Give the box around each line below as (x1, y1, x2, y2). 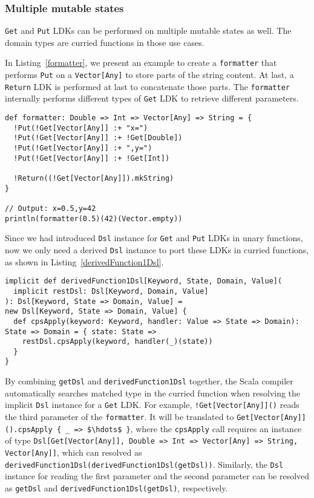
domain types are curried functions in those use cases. (5, 36, 204, 48)
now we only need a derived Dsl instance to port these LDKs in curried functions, (5, 243, 309, 256)
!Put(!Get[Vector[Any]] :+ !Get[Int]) (13, 154, 170, 163)
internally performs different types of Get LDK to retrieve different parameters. (5, 92, 299, 105)
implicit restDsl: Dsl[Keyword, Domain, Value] (13, 286, 209, 296)
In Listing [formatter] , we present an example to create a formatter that (5, 56, 277, 69)
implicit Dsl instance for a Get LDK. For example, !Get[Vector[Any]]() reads (5, 398, 299, 411)
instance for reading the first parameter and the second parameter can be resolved (5, 470, 310, 482)
